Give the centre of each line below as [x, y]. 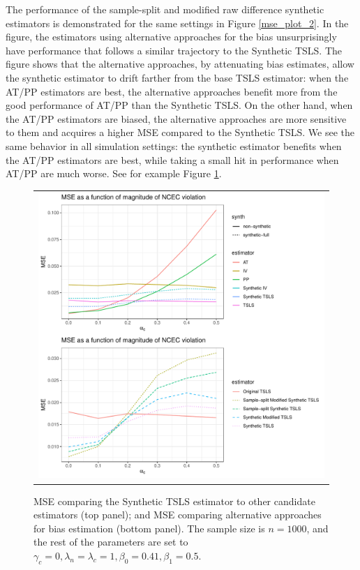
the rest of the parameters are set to [111, 542]
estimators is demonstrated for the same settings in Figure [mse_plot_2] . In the [177, 23]
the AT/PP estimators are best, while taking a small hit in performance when [172, 159]
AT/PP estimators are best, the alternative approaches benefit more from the [172, 91]
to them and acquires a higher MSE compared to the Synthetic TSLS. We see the [180, 132]
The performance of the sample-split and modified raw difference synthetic [165, 9]
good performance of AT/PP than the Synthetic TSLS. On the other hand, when [179, 105]
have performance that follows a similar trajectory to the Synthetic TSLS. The [174, 50]
